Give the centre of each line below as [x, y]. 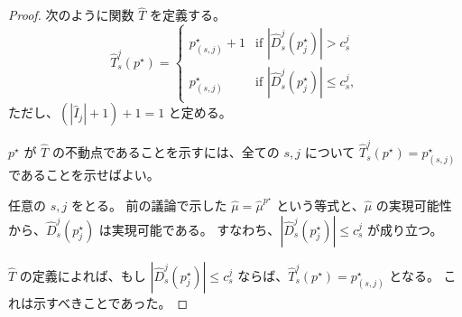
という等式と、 [320, 205]
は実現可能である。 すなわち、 [189, 229]
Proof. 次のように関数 [71, 15]
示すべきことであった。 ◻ [111, 302]
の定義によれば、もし [83, 275]
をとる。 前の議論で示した [149, 205]
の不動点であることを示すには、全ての [166, 152]
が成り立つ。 [405, 229]
